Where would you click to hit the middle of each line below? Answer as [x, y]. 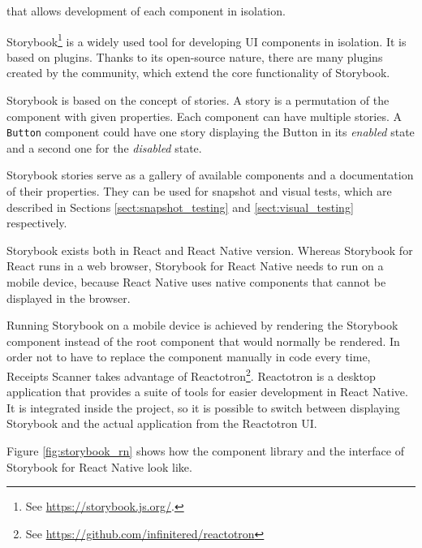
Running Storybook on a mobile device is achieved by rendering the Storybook [202, 325]
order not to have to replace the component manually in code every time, [189, 357]
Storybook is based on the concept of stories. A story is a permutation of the [198, 100]
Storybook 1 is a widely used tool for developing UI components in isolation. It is [207, 40]
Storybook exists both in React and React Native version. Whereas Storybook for [210, 250]
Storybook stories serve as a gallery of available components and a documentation [210, 175]
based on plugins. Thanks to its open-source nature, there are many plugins [195, 56]
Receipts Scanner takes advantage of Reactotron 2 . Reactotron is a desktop [191, 375]
